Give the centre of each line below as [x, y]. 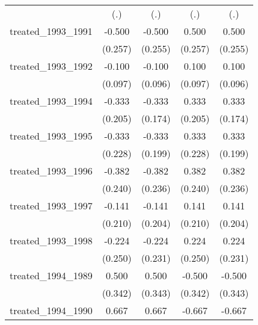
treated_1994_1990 [51, 310]
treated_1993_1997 [51, 206]
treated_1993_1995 [51, 136]
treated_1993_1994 [51, 101]
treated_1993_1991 [51, 31]
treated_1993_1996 [51, 171]
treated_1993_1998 [51, 240]
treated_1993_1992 [51, 66]
